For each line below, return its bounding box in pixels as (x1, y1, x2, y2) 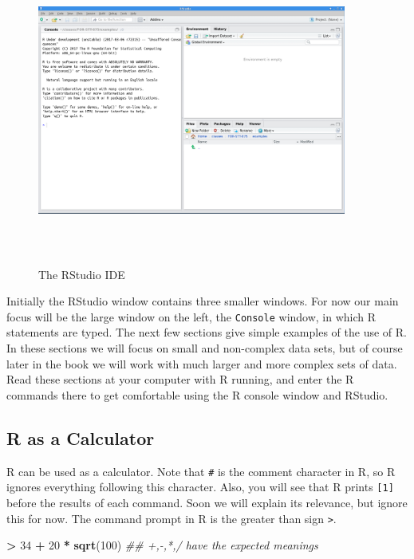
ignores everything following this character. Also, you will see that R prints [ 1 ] (6, 478, 394, 495)
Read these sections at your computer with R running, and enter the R (6, 371, 354, 388)
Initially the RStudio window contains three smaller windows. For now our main (6, 293, 399, 309)
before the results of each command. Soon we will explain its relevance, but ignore (6, 494, 408, 510)
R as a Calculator (6, 425, 155, 450)
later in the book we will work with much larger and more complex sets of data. (6, 355, 397, 372)
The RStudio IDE (38, 266, 125, 282)
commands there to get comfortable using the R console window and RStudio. (6, 386, 388, 403)
